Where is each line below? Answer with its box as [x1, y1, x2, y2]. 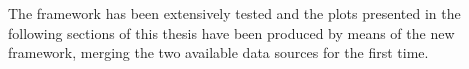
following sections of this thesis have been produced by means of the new [8, 22, 455, 43]
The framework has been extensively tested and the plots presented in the [8, 3, 461, 23]
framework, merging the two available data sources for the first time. [8, 42, 429, 63]
